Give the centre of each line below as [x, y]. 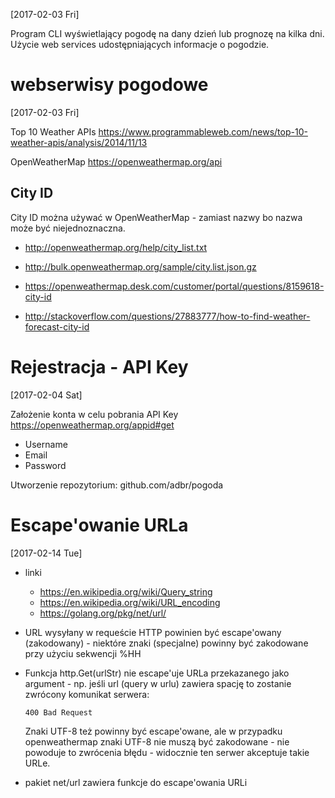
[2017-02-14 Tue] [46, 553]
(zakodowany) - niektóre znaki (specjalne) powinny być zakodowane [166, 643]
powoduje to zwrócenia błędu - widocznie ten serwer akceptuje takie [167, 752]
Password [45, 465]
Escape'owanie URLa [99, 525]
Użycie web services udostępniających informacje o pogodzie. [140, 44]
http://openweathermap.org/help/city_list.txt [116, 247]
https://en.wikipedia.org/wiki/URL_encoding [130, 602]
